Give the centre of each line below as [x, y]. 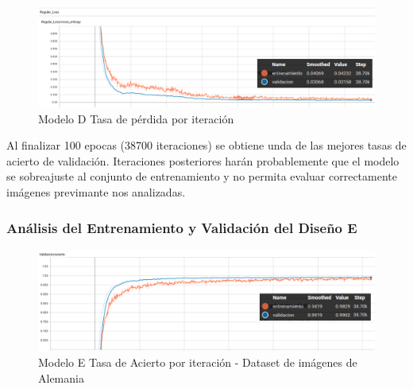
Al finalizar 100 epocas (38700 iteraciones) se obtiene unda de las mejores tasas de [206, 145]
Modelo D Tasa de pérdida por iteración [136, 118]
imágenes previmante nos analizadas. [96, 192]
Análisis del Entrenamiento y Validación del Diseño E [182, 227]
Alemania [61, 377]
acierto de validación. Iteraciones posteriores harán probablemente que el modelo [203, 160]
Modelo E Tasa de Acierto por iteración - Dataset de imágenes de [198, 362]
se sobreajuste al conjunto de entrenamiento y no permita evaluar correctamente [202, 176]
